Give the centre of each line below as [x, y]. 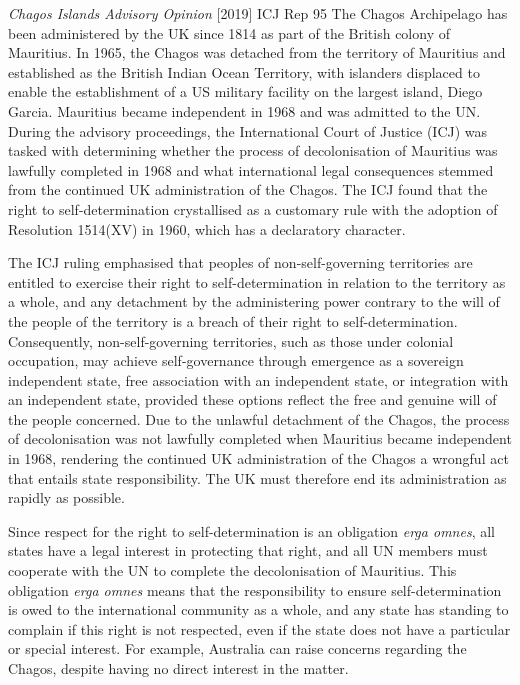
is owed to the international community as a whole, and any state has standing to [258, 609]
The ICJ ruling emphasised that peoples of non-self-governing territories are [240, 262]
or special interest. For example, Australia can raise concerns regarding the [237, 648]
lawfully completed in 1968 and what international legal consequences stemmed [251, 169]
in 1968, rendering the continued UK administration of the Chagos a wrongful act [258, 458]
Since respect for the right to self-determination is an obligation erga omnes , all [251, 530]
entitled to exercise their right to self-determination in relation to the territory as [257, 281]
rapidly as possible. [66, 497]
